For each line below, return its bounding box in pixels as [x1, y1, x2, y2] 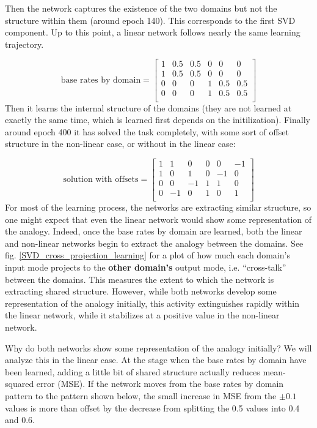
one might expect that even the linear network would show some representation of [5, 212, 312, 225]
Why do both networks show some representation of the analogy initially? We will [5, 341, 312, 354]
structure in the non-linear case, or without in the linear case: [5, 137, 236, 150]
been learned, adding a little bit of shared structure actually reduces [5, 365, 260, 378]
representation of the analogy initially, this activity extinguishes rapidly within [5, 296, 299, 309]
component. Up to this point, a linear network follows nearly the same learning [5, 26, 301, 39]
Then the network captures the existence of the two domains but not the [5, 2, 277, 14]
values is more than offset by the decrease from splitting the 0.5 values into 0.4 [5, 401, 300, 414]
